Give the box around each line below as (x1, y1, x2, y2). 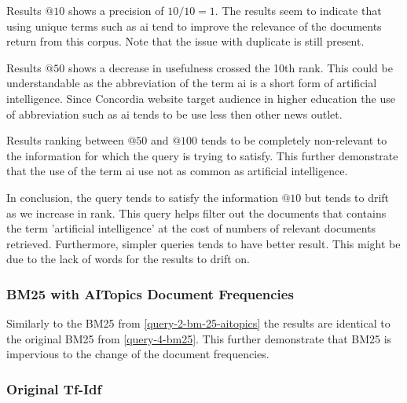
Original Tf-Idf (6, 379, 102, 398)
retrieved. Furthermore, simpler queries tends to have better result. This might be (6, 235, 401, 251)
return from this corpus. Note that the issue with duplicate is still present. (6, 33, 365, 49)
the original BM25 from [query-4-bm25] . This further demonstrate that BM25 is (6, 330, 392, 346)
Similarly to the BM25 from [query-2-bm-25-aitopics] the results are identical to (6, 315, 390, 332)
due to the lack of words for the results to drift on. (6, 251, 250, 267)
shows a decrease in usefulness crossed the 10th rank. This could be (68, 59, 393, 75)
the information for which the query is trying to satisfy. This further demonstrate (6, 147, 398, 163)
